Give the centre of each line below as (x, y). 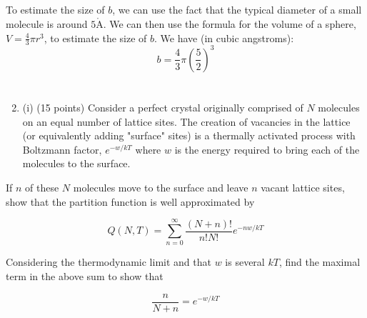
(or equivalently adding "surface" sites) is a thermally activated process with (189, 135)
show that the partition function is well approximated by (130, 201)
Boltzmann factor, (62, 149)
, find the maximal (320, 262)
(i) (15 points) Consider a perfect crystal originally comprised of (163, 108)
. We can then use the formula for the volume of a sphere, (230, 23)
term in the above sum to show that (85, 275)
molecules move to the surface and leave (161, 188)
